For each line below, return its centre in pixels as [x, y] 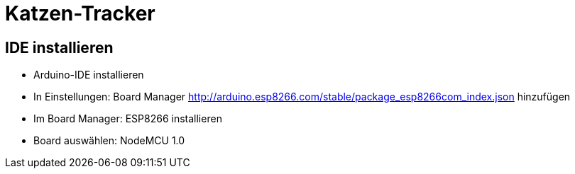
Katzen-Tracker [80, 13]
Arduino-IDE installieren [89, 75]
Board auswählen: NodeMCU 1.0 [109, 141]
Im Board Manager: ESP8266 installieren [128, 119]
